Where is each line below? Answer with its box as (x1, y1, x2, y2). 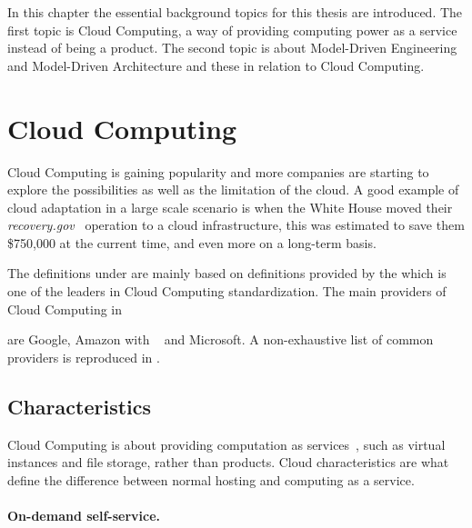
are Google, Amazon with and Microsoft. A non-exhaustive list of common (7, 330, 434, 349)
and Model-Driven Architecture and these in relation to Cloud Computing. (7, 55, 425, 75)
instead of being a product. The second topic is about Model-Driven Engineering (7, 38, 457, 57)
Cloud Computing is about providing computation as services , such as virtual (7, 434, 446, 453)
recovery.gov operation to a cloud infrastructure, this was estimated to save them (7, 215, 465, 234)
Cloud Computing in (7, 299, 123, 318)
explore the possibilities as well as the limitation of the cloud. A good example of (7, 180, 459, 199)
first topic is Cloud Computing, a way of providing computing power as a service (7, 20, 457, 39)
